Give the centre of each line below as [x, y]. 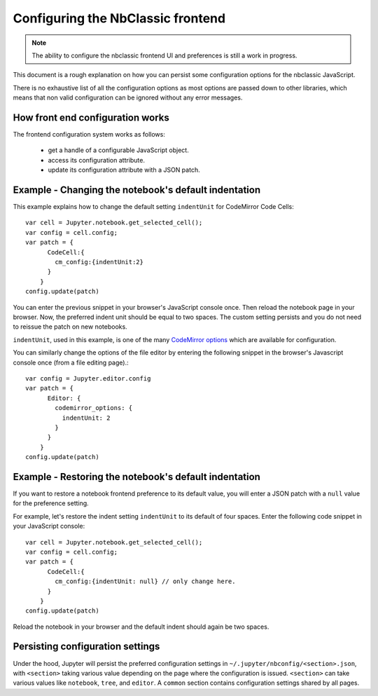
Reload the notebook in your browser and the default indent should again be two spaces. [141, 627]
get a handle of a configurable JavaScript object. [118, 150]
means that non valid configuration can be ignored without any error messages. [128, 97]
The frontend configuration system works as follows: [89, 135]
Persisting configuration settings [86, 647]
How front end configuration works [91, 117]
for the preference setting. [51, 503]
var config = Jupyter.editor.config [88, 378]
